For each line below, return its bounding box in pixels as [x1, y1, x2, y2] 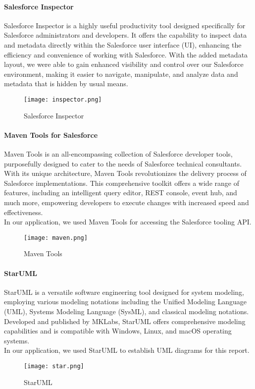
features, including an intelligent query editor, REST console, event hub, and [4, 187, 237, 198]
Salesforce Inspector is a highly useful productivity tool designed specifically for [4, 20, 246, 30]
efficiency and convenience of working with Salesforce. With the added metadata [4, 49, 248, 59]
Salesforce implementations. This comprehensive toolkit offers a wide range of [4, 177, 239, 188]
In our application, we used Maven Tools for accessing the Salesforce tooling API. [4, 217, 252, 227]
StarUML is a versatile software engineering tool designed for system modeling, [4, 286, 245, 297]
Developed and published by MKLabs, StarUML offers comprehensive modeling [4, 316, 246, 326]
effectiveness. [4, 207, 43, 217]
